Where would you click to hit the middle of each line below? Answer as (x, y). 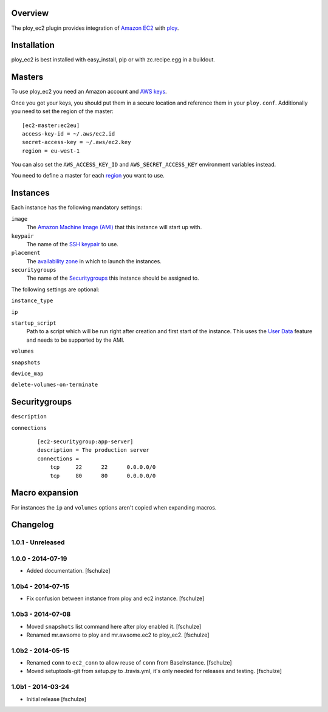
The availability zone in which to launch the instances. (94, 261)
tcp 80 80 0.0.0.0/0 (103, 475)
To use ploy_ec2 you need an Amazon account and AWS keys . (89, 92)
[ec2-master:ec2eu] (51, 125)
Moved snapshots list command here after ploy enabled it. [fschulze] (114, 626)
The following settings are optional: (55, 289)
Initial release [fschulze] (56, 699)
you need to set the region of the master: (62, 111)
